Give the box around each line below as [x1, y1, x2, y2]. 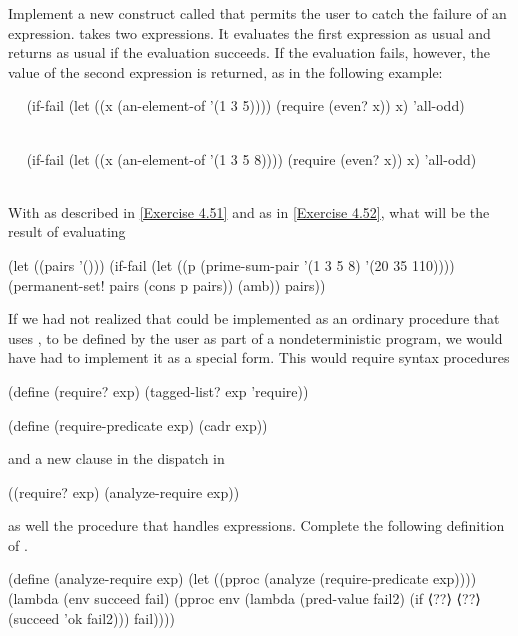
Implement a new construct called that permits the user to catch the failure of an [8, 3, 507, 23]
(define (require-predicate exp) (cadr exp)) [8, 414, 268, 435]
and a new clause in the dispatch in [8, 448, 225, 469]
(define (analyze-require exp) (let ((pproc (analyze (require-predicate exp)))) [8, 568, 477, 589]
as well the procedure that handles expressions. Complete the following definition [8, 515, 505, 536]
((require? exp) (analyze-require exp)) [8, 481, 240, 502]
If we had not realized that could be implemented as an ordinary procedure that [8, 308, 500, 329]
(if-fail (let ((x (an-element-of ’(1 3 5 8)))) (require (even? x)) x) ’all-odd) [26, 148, 477, 169]
